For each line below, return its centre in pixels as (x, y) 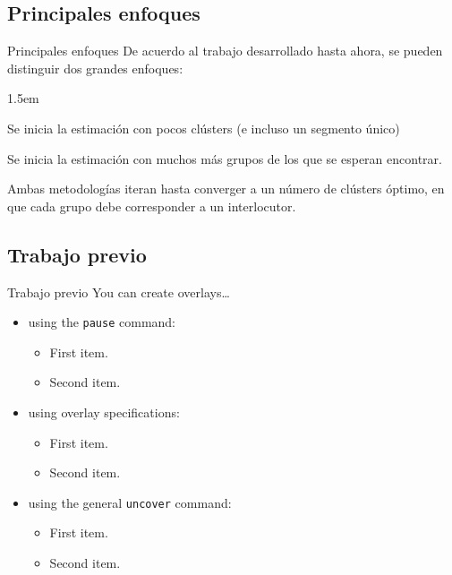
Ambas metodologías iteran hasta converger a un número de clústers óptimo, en (226, 189)
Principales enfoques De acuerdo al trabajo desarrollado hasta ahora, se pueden (225, 51)
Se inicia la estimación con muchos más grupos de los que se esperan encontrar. (225, 158)
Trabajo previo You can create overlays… (119, 292)
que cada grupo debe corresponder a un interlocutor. (152, 206)
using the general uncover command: (130, 502)
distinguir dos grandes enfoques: (95, 68)
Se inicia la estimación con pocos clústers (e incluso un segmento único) (204, 128)
